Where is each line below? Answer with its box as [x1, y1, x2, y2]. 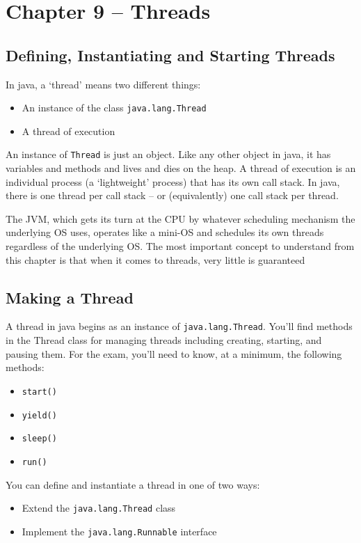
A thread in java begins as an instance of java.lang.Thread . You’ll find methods [6, 319, 353, 333]
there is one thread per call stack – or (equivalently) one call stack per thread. [6, 188, 339, 203]
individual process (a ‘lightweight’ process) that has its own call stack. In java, [6, 174, 340, 189]
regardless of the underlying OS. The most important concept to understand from [6, 239, 355, 253]
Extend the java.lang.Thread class [22, 501, 176, 515]
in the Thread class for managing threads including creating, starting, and [6, 333, 322, 347]
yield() [22, 410, 57, 420]
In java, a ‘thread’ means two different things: [6, 77, 201, 91]
